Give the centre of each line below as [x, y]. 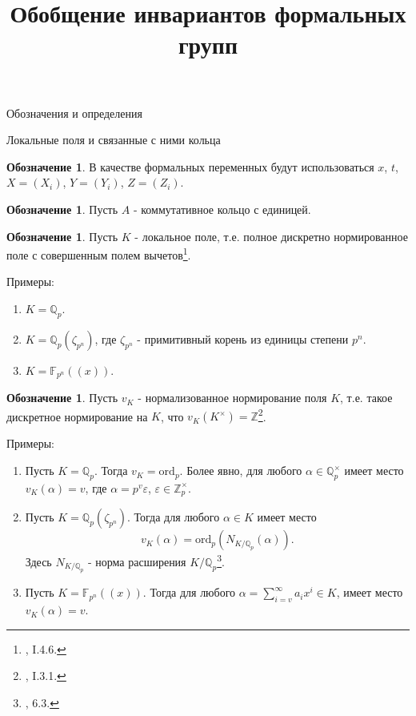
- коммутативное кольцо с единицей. [222, 209]
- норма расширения [137, 561]
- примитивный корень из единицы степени [243, 338]
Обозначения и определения [74, 113]
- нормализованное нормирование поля [232, 398]
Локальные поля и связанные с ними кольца [114, 140]
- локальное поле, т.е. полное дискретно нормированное [271, 236]
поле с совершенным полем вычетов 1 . [99, 253]
